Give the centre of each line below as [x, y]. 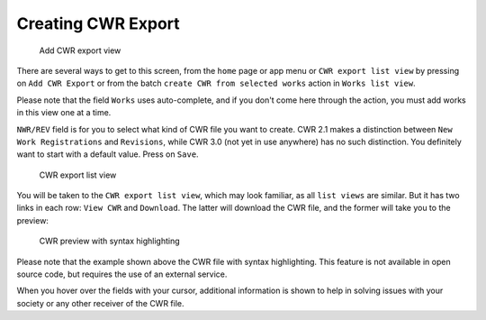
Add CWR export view [80, 50]
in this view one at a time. [64, 113]
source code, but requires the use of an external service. [122, 274]
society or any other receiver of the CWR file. [100, 303]
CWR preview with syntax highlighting [109, 241]
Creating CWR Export [98, 23]
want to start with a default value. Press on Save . [108, 154]
